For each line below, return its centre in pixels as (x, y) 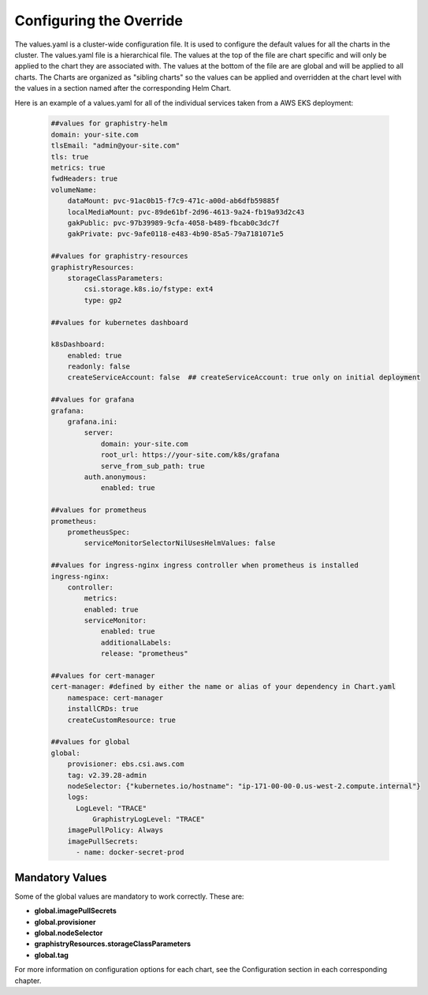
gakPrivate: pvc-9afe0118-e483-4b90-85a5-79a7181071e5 (175, 234)
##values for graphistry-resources (119, 256)
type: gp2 (103, 300)
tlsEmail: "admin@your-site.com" (115, 146)
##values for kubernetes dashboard (119, 322)
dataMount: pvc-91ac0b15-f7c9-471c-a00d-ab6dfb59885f (173, 201)
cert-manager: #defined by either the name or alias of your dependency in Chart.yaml (223, 687)
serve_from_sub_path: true (153, 466)
